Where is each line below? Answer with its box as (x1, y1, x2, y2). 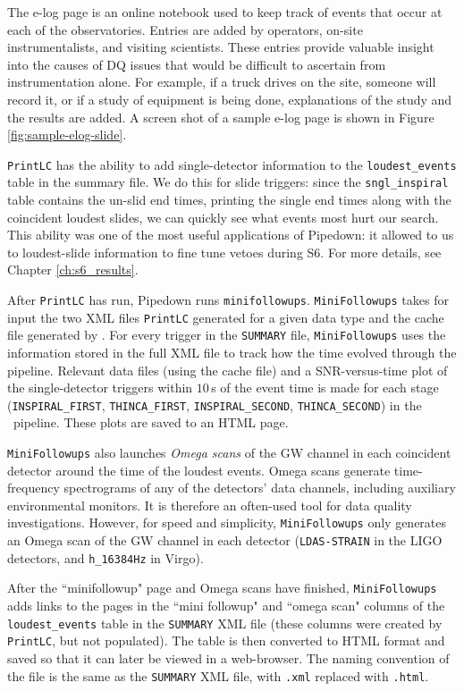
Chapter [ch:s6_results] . (7, 260, 139, 279)
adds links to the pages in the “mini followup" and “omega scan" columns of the (7, 596, 445, 615)
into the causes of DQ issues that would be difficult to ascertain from (7, 55, 386, 73)
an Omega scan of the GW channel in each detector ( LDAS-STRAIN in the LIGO (7, 531, 443, 550)
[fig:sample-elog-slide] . (7, 125, 127, 144)
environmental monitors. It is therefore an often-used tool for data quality (7, 495, 412, 514)
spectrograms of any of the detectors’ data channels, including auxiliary (63, 478, 456, 497)
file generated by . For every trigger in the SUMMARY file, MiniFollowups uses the (7, 325, 446, 344)
